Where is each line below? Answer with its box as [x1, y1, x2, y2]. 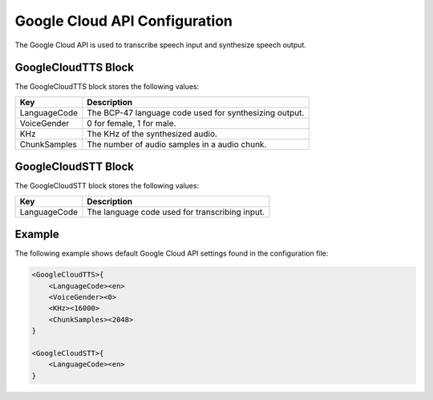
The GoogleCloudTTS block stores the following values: [14, 82, 200, 91]
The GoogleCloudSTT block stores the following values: [14, 181, 200, 191]
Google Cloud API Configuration [14, 12, 233, 30]
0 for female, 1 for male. [87, 117, 176, 128]
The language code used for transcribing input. [87, 206, 265, 217]
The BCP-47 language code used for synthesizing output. [87, 107, 305, 118]
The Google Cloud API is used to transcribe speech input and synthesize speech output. [14, 40, 306, 50]
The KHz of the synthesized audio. [87, 128, 218, 139]
